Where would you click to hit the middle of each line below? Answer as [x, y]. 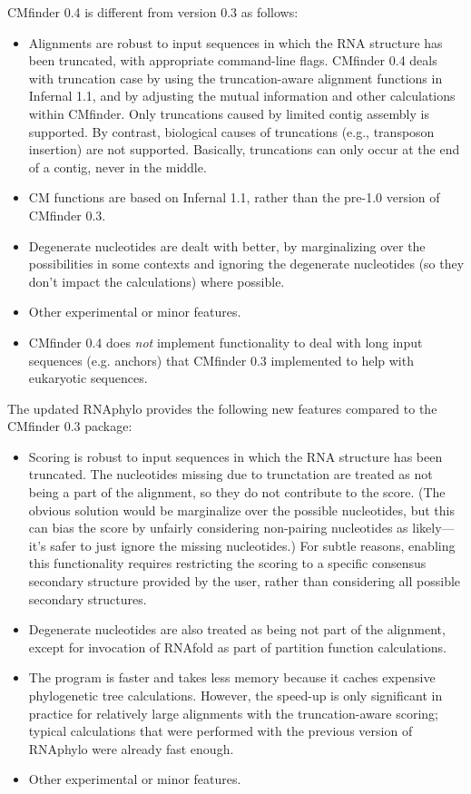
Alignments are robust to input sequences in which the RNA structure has [235, 42]
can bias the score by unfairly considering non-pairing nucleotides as [218, 528]
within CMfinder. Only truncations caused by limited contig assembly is [229, 113]
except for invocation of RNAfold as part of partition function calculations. [237, 647]
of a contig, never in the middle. [118, 167]
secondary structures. [88, 598]
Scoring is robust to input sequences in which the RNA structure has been [235, 456]
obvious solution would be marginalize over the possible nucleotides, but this [241, 510]
